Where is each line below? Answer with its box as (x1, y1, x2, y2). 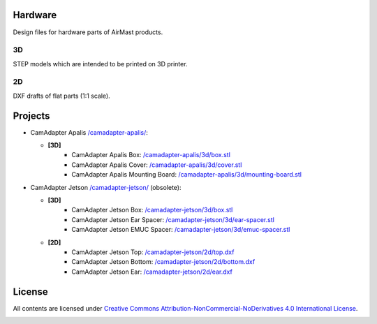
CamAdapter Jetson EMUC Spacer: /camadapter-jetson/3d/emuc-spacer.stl (71, 226, 290, 234)
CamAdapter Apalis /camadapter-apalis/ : (30, 128, 148, 136)
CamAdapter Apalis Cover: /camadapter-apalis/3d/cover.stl (71, 161, 242, 169)
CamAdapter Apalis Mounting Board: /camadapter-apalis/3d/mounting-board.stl (71, 170, 302, 179)
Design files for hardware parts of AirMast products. (13, 28, 163, 36)
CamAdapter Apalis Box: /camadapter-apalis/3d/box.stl (71, 151, 230, 159)
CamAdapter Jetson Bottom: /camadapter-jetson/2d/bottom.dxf (71, 258, 256, 266)
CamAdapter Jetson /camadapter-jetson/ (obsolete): (30, 183, 182, 191)
